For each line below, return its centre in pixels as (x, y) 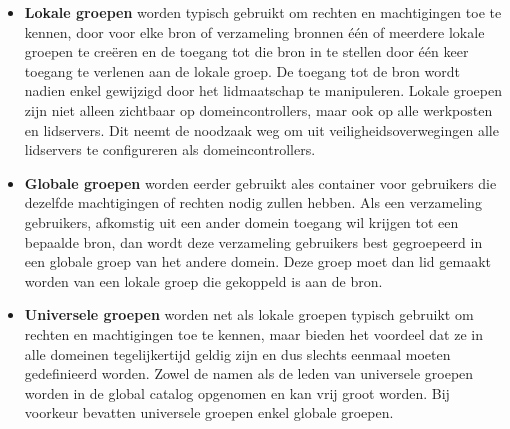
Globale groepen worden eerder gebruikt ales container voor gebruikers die (260, 182)
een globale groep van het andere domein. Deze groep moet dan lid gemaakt (257, 261)
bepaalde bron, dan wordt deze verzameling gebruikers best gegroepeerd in (253, 241)
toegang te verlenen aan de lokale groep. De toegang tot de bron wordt (242, 70)
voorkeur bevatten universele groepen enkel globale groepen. (209, 412)
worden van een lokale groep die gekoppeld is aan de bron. (203, 280)
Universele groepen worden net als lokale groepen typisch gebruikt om (249, 314)
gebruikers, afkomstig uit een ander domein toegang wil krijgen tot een (241, 221)
